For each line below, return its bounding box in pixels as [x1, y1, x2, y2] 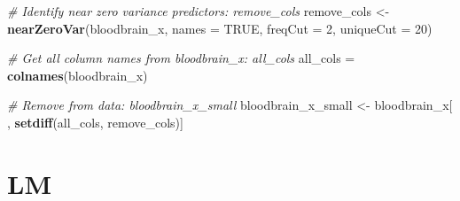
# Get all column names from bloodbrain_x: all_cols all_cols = [7, 49, 355, 67]
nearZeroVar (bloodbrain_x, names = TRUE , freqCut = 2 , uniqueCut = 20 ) [7, 19, 433, 37]
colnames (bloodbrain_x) [7, 66, 148, 84]
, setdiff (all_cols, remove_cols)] [7, 112, 183, 131]
